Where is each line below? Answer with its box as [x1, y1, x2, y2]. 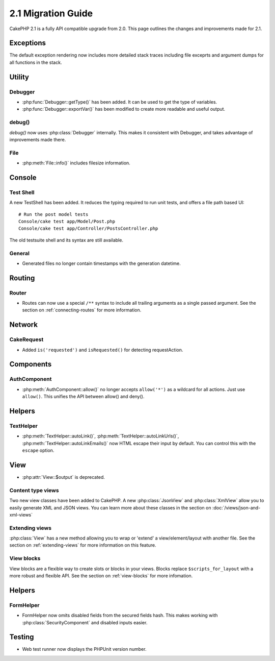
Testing [9, 633, 34, 642]
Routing [9, 274, 35, 282]
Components [9, 360, 52, 369]
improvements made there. [9, 136, 66, 142]
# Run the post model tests [18, 211, 89, 217]
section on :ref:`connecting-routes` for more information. [22, 307, 142, 313]
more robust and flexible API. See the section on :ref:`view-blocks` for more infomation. [9, 573, 193, 579]
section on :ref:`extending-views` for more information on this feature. [9, 542, 156, 548]
